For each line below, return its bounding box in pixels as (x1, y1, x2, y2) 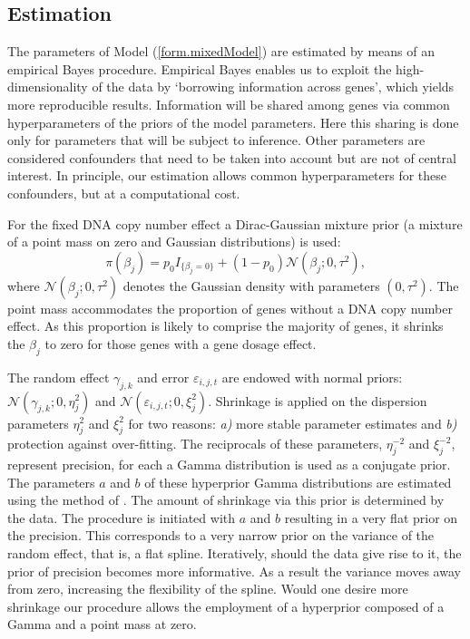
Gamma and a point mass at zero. (7, 615, 197, 634)
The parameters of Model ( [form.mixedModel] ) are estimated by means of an (7, 42, 435, 61)
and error (137, 367, 190, 386)
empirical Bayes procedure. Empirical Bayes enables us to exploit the (7, 59, 392, 78)
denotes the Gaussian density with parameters (122, 276, 380, 295)
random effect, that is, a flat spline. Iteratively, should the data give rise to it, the (7, 544, 462, 563)
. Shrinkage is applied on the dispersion (208, 391, 427, 410)
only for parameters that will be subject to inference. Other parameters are (7, 131, 426, 150)
